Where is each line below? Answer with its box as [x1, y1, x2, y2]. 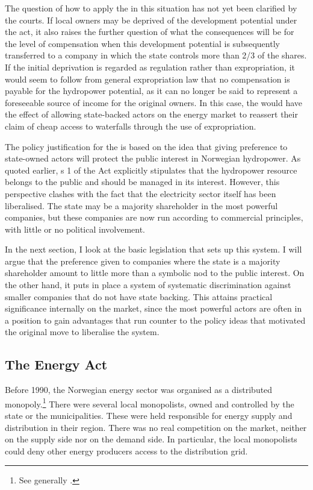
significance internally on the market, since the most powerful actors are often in [5, 302, 302, 315]
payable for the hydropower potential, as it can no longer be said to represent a [5, 84, 298, 97]
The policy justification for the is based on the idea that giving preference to [5, 140, 288, 152]
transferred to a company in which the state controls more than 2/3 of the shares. [5, 49, 307, 61]
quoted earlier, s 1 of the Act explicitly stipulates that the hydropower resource [5, 163, 297, 176]
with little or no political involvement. [5, 222, 146, 235]
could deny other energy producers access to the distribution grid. [5, 444, 248, 457]
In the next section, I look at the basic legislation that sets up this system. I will [5, 243, 302, 256]
